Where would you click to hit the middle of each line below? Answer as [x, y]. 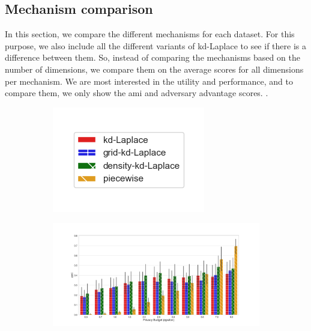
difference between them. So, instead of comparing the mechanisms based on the [152, 57]
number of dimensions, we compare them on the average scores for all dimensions [154, 69]
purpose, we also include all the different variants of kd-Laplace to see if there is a [155, 45]
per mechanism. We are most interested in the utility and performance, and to [149, 81]
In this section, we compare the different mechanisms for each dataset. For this [150, 34]
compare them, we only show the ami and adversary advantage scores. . [137, 93]
